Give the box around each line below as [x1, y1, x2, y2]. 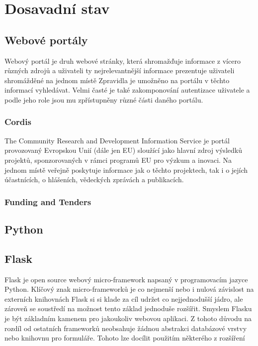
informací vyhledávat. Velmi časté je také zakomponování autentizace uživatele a [4, 85, 250, 95]
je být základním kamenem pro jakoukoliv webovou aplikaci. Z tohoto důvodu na [4, 313, 252, 323]
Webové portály [4, 32, 88, 47]
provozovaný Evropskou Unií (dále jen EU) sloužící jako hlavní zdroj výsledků [4, 145, 242, 155]
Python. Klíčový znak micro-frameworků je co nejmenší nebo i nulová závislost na [4, 284, 254, 294]
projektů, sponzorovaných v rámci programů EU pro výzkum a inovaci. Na [4, 154, 232, 165]
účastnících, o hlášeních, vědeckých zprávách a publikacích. [4, 174, 184, 185]
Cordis [4, 115, 31, 128]
